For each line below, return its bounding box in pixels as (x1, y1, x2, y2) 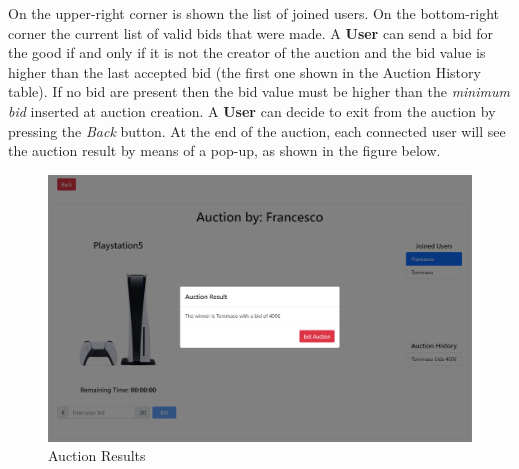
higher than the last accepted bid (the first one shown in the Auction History (8, 61, 481, 82)
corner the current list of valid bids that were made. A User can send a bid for (8, 22, 494, 43)
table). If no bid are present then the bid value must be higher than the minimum (8, 81, 510, 102)
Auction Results (48, 445, 146, 466)
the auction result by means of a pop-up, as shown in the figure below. (8, 140, 441, 161)
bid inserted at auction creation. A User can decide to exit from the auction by (8, 100, 496, 121)
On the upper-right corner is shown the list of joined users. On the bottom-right (8, 3, 500, 23)
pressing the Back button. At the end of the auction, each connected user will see (8, 120, 506, 141)
